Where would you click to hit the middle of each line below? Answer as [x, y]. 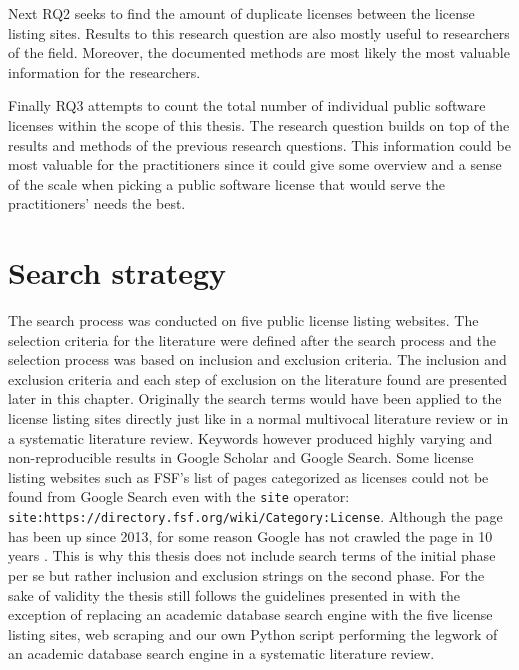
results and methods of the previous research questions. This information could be [259, 144]
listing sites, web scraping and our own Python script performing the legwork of [253, 633]
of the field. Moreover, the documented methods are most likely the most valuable [259, 52]
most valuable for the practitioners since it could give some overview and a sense [255, 164]
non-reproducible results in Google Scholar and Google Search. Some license [241, 457]
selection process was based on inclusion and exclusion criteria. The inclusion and [257, 359]
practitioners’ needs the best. [97, 203]
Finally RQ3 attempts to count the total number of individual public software [247, 105]
